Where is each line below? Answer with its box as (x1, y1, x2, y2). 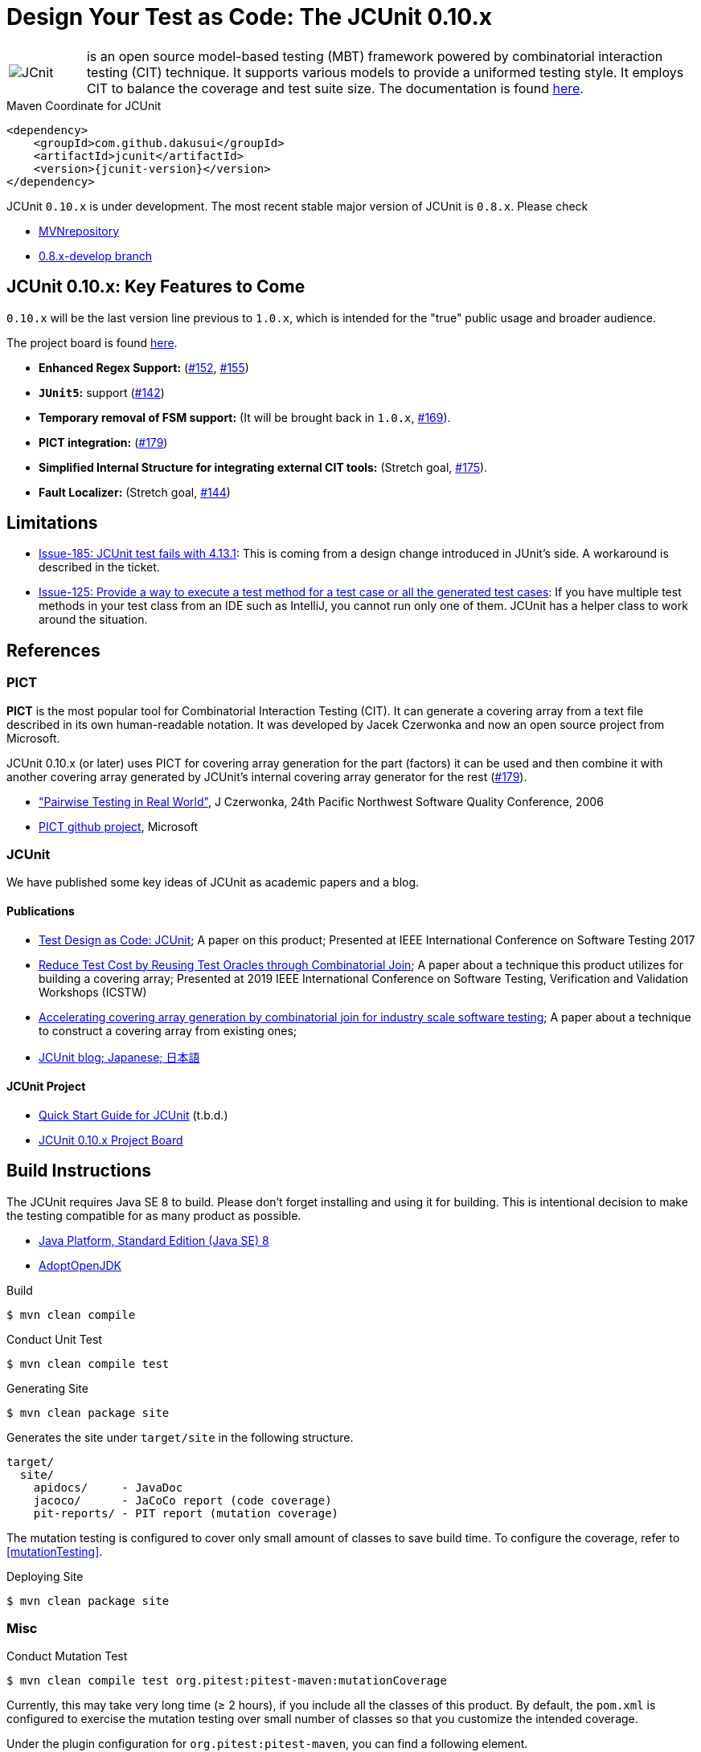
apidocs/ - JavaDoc (33, 1480, 183, 1494)
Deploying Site (6, 1569, 84, 1583)
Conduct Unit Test (6, 1332, 102, 1346)
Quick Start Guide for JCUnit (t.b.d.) (39, 1107, 228, 1122)
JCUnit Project (6, 1079, 86, 1094)
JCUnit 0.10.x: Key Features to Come (6, 276, 305, 297)
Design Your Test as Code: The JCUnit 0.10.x (6, 3, 492, 31)
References (6, 640, 100, 661)
